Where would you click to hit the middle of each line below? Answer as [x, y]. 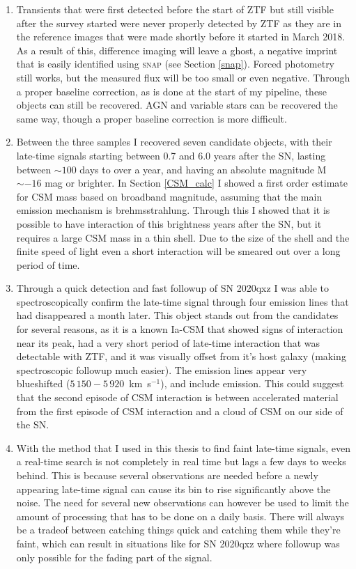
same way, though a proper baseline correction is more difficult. [152, 118]
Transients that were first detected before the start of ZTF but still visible [175, 9]
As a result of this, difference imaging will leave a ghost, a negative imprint [177, 50]
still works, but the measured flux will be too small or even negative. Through [183, 77]
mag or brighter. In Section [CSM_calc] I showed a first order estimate [196, 183]
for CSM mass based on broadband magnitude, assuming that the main [169, 196]
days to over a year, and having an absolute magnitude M [203, 169]
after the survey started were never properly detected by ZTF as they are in [179, 23]
